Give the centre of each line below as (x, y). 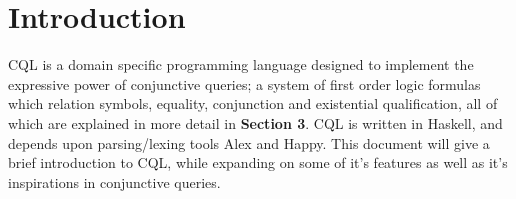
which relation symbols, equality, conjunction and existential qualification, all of (253, 103)
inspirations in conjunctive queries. (114, 181)
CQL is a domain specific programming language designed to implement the (241, 64)
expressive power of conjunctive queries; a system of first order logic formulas (244, 83)
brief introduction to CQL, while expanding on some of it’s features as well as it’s (258, 162)
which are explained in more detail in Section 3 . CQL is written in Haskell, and (255, 122)
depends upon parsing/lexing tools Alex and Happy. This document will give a (249, 142)
